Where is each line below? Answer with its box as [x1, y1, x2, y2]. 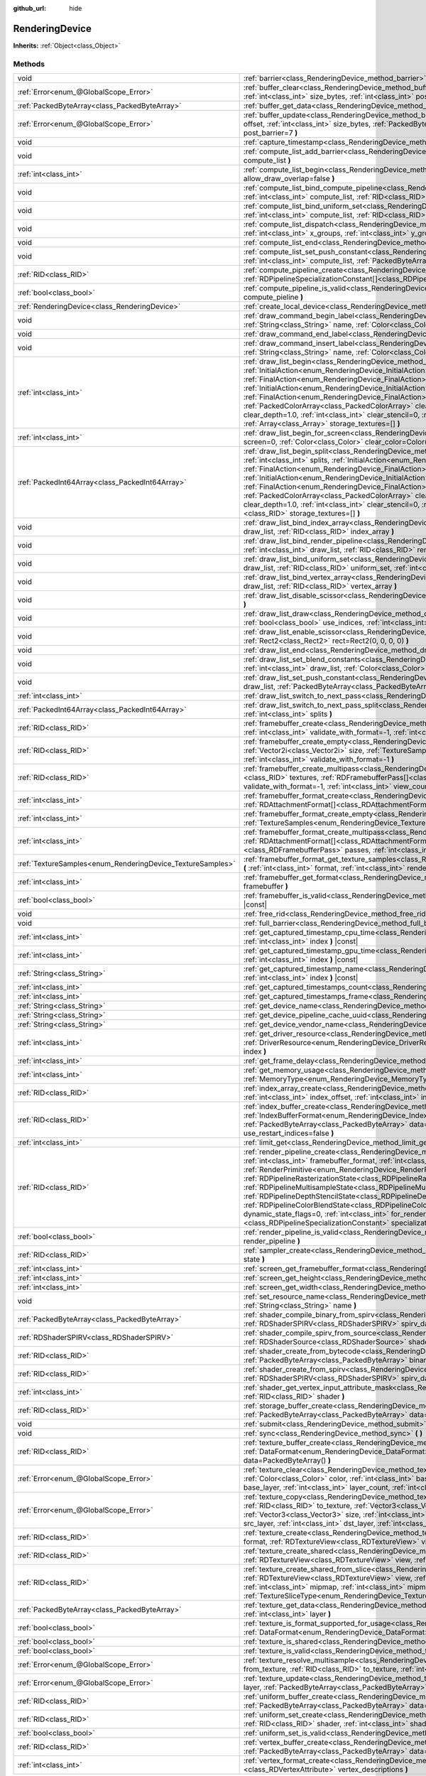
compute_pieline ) [243, 292, 304, 302]
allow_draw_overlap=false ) [243, 174, 335, 184]
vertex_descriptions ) [337, 1765, 408, 1775]
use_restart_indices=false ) [243, 1128, 334, 1138]
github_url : [13, 4, 46, 12]
